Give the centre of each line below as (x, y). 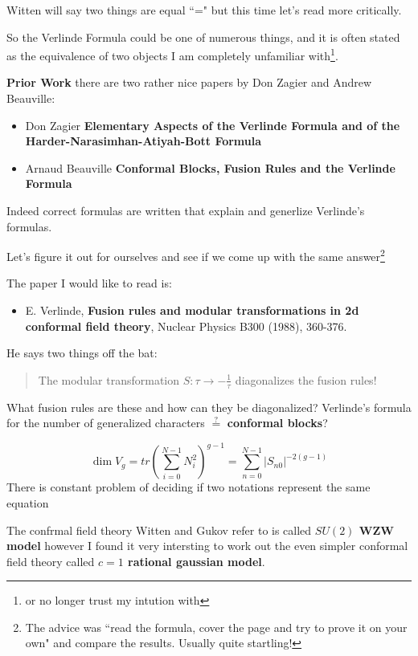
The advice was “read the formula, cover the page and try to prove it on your (216, 627)
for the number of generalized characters (106, 423)
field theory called (51, 561)
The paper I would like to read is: (89, 283)
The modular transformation (109, 379)
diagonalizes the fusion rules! (306, 379)
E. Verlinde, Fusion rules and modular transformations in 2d (192, 310)
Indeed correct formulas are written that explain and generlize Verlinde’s (186, 210)
